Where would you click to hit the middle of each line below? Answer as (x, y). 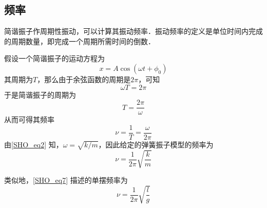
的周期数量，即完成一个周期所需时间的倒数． (80, 41)
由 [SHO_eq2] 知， (34, 144)
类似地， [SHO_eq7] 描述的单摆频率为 (66, 180)
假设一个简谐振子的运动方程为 (54, 58)
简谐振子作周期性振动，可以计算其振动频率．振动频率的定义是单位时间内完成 (133, 31)
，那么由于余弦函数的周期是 (84, 79)
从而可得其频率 (29, 119)
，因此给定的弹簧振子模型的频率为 (156, 144)
